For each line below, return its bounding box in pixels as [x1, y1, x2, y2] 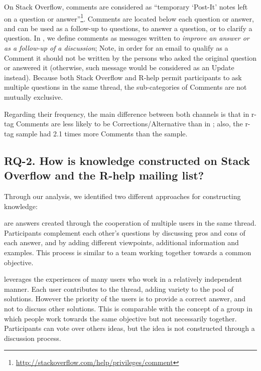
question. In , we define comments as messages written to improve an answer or [4, 33, 249, 43]
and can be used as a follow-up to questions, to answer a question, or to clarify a [4, 23, 252, 33]
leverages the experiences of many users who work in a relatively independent [4, 274, 242, 284]
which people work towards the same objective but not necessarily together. [4, 313, 237, 323]
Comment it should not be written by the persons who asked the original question [4, 52, 256, 63]
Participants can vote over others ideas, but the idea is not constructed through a [4, 323, 255, 333]
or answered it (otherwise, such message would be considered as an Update [4, 62, 234, 73]
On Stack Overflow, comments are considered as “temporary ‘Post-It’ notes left [4, 2, 248, 12]
